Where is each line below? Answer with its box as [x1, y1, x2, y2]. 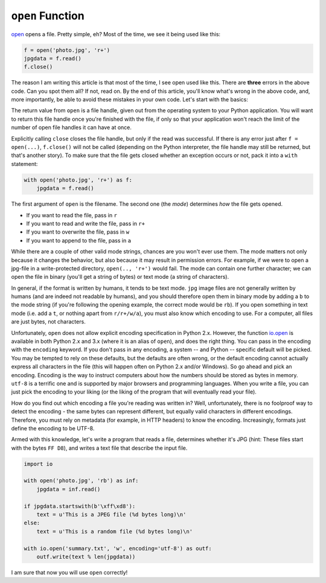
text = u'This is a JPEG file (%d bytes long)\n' [36, 511, 187, 518]
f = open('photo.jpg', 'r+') [24, 46, 110, 54]
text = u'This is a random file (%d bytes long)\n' [36, 528, 193, 535]
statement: [11, 160, 38, 167]
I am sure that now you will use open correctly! [11, 569, 128, 576]
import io [24, 460, 53, 467]
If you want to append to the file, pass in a [26, 237, 132, 244]
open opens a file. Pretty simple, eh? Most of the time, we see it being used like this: [11, 30, 220, 37]
